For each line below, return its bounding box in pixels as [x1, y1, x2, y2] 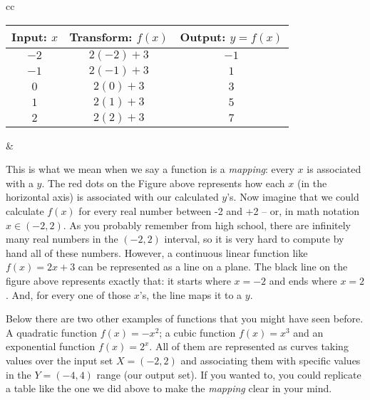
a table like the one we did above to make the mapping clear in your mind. [6, 381, 332, 396]
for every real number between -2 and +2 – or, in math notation [78, 203, 360, 218]
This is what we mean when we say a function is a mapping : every [6, 162, 294, 177]
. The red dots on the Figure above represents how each [41, 175, 285, 190]
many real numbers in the [6, 231, 118, 246]
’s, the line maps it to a [139, 287, 242, 302]
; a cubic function [159, 325, 236, 340]
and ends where [269, 273, 337, 288]
